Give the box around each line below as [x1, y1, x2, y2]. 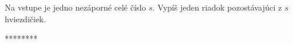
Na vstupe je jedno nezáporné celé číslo [5, 1, 146, 13]
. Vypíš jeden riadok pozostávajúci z [152, 1, 282, 13]
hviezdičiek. [5, 12, 46, 25]
